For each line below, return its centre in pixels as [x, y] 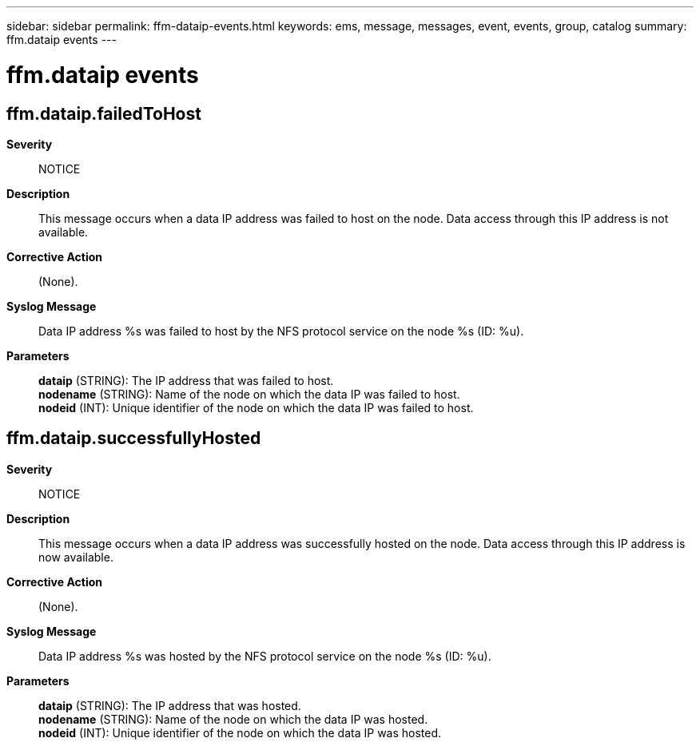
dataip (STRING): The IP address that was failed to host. [186, 380]
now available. [76, 557]
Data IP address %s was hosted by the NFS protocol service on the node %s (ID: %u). [265, 656]
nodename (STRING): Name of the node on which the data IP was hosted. [233, 719]
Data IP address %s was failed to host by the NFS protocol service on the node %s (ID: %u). [281, 331]
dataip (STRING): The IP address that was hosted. [170, 705]
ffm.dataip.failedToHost [104, 113]
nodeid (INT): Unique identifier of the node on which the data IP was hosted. [240, 732]
